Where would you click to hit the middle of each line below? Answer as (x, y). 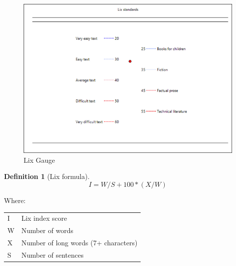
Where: (15, 200)
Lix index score (44, 218)
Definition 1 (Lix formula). (47, 176)
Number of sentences (52, 254)
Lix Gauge (39, 160)
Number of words (47, 230)
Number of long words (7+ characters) (79, 242)
